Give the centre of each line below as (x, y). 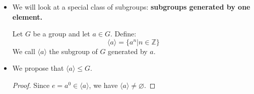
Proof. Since (31, 85)
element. (27, 16)
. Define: (123, 34)
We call (24, 51)
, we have (103, 85)
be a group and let (61, 34)
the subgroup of (73, 51)
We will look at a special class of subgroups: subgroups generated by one (131, 7)
